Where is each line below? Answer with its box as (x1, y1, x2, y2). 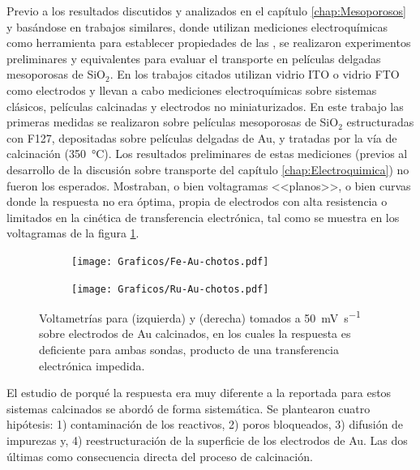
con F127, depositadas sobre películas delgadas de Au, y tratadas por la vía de (6, 129, 397, 146)
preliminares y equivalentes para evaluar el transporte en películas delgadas (6, 49, 381, 66)
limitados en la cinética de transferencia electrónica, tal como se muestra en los (6, 208, 400, 225)
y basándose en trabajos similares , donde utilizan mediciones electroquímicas (6, 18, 388, 35)
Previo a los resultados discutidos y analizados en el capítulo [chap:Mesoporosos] (6, 2, 406, 19)
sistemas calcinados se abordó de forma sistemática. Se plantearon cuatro (6, 399, 371, 417)
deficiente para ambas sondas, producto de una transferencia (39, 341, 339, 358)
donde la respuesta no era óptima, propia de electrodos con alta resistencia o (6, 193, 388, 210)
